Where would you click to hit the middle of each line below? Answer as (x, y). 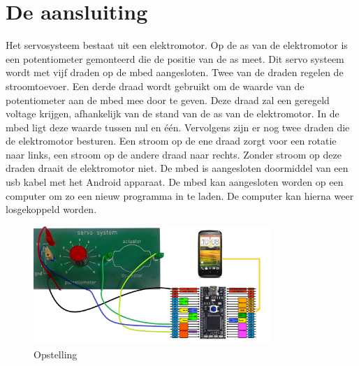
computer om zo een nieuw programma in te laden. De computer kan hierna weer (180, 195)
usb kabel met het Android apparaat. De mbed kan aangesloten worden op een (175, 182)
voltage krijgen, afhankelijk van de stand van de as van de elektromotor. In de (173, 114)
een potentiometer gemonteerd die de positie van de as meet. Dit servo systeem (175, 58)
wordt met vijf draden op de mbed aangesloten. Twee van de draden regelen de (175, 72)
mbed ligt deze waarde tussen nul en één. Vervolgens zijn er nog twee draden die (178, 127)
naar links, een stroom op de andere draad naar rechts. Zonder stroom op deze (174, 154)
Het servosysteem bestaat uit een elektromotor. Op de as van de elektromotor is (177, 45)
